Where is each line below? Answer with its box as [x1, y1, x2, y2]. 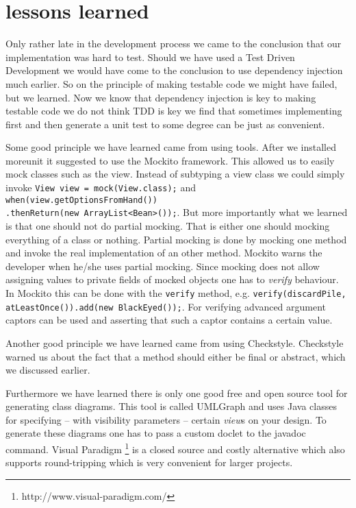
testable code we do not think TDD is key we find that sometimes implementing [5, 104, 342, 118]
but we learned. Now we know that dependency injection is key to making [5, 90, 316, 104]
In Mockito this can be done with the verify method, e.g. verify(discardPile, [5, 286, 346, 300]
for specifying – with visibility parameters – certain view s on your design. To [5, 412, 327, 426]
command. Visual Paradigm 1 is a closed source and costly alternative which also [5, 440, 345, 456]
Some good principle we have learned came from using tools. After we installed [5, 140, 336, 154]
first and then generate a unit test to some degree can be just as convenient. [5, 117, 325, 131]
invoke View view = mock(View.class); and [5, 180, 196, 195]
